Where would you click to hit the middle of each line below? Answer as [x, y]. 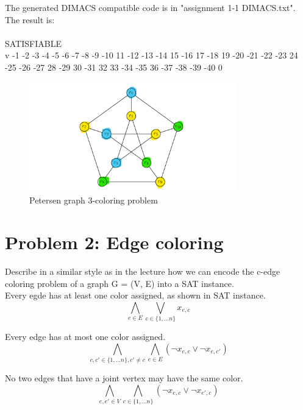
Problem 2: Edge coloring [114, 242]
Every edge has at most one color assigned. [85, 337]
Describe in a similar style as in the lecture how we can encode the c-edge [143, 271]
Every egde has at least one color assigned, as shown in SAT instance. [135, 295]
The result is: [30, 19]
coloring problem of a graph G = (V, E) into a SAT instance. [119, 283]
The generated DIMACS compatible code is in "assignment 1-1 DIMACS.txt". [150, 7]
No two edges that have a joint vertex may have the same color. [124, 378]
